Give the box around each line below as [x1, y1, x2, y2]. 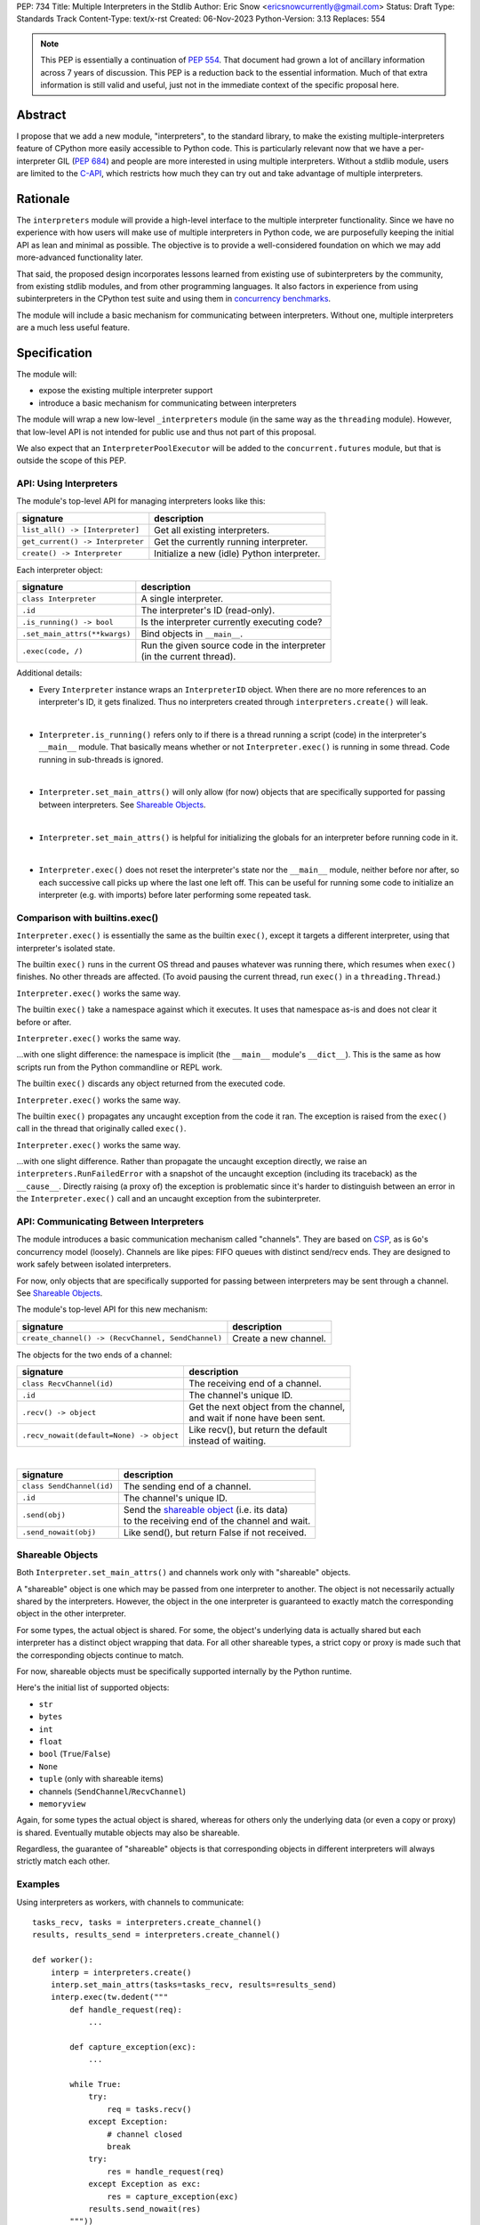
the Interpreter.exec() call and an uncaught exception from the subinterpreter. [16, 1193, 322, 1204]
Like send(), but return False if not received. [123, 1526, 307, 1539]
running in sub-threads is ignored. [38, 754, 164, 765]
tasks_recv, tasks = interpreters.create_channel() [32, 1918, 262, 1928]
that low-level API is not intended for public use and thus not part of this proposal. [16, 426, 316, 437]
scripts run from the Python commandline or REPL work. [16, 1062, 222, 1072]
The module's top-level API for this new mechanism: [16, 1304, 208, 1315]
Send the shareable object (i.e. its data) [123, 1503, 289, 1516]
